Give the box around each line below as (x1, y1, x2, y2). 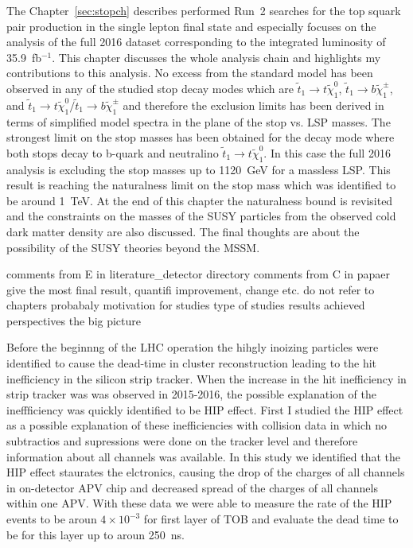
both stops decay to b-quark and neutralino (6, 144, 219, 161)
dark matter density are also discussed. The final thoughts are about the (6, 223, 360, 239)
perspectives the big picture (6, 312, 142, 328)
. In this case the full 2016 (263, 144, 391, 161)
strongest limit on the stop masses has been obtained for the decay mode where (6, 129, 395, 146)
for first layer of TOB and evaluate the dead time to (143, 511, 399, 527)
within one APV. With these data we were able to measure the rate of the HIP (6, 495, 392, 511)
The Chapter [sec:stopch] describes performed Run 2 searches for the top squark (6, 2, 401, 18)
